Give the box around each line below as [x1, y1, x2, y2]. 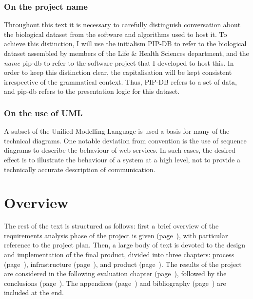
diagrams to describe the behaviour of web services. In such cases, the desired [4, 145, 235, 155]
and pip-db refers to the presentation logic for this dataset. [4, 86, 180, 96]
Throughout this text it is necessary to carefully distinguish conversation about [4, 19, 241, 30]
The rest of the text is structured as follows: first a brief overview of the [4, 221, 219, 231]
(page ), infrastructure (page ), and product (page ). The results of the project [4, 259, 242, 269]
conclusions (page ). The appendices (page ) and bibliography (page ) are [4, 278, 226, 288]
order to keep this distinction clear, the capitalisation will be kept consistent [4, 67, 232, 77]
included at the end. [4, 287, 64, 298]
